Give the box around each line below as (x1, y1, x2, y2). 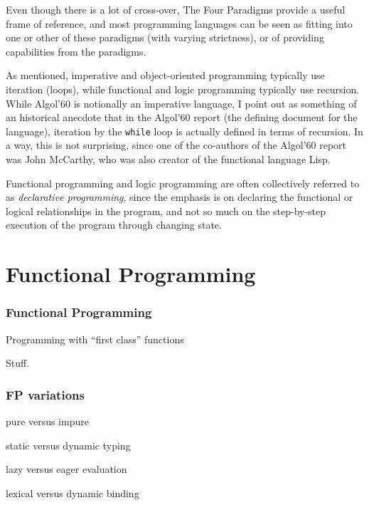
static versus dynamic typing (6, 437, 131, 452)
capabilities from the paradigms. (6, 43, 146, 58)
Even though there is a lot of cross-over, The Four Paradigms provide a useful (6, 2, 346, 16)
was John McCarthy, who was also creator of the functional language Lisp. (6, 152, 331, 166)
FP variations (6, 385, 85, 403)
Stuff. (6, 355, 30, 370)
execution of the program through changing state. (6, 217, 222, 232)
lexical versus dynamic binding (6, 485, 139, 500)
